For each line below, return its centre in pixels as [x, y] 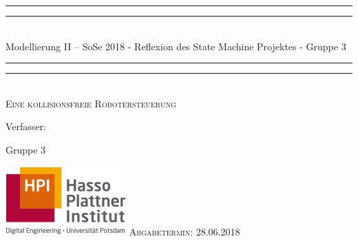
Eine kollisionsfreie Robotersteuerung [91, 103]
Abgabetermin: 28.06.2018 [185, 231]
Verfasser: [26, 126]
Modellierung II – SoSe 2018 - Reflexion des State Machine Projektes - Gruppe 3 [176, 46]
